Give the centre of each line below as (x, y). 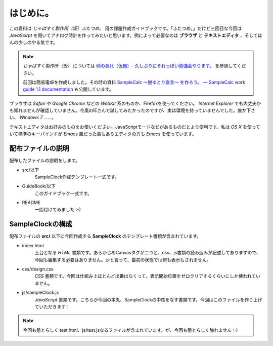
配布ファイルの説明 (39, 149)
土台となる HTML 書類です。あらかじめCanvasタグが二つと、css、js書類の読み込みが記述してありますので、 (148, 253)
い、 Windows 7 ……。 (33, 118)
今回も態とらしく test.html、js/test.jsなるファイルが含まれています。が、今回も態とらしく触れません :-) (130, 330)
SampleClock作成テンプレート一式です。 (77, 177)
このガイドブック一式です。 (63, 193)
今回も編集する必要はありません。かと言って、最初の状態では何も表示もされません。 (123, 260)
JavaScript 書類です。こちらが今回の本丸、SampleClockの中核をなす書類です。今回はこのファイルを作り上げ (148, 299)
